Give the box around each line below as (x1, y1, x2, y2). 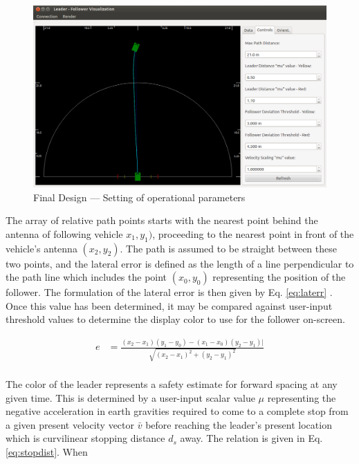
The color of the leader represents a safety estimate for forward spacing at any (6, 376, 338, 391)
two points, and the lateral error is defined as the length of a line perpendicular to (6, 256, 354, 270)
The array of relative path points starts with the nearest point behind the (6, 213, 318, 228)
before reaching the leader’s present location (145, 417, 332, 431)
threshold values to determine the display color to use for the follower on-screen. (6, 312, 345, 326)
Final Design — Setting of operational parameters (33, 189, 246, 204)
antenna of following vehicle (6, 226, 123, 241)
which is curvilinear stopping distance (6, 431, 165, 445)
